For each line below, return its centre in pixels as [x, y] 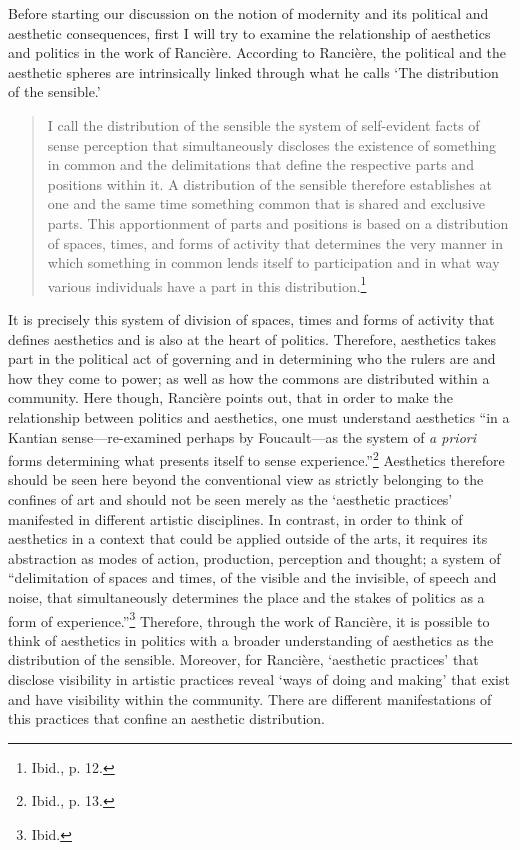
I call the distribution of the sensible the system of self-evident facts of [263, 124]
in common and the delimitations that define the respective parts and [260, 164]
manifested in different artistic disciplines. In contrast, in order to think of [235, 518]
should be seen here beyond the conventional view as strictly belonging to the [246, 479]
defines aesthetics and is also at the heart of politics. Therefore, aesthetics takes [252, 338]
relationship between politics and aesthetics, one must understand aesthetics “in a [259, 416]
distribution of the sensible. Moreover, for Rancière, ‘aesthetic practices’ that [243, 659]
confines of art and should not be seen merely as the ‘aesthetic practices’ [230, 498]
